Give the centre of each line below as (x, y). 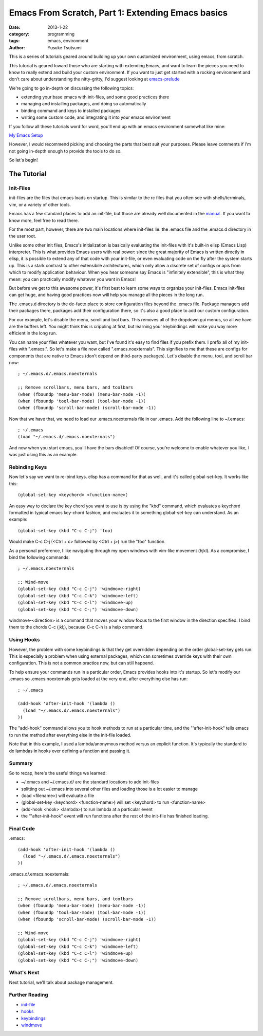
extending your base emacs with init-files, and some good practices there (95, 97)
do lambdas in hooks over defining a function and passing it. (70, 751)
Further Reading (28, 995)
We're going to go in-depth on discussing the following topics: (71, 88)
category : (19, 34)
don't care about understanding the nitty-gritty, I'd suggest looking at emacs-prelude (94, 79)
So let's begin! (23, 160)
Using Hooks (24, 640)
